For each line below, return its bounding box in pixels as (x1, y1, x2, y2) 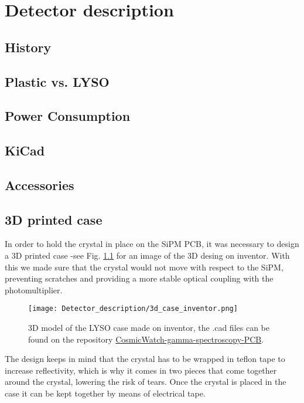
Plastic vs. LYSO (5, 72, 110, 90)
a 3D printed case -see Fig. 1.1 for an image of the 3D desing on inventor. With (5, 249, 290, 262)
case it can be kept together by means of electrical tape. (5, 387, 206, 399)
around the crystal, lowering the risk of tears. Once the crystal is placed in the (5, 375, 286, 388)
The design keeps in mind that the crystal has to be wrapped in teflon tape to (5, 353, 285, 365)
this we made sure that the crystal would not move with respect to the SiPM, (5, 260, 283, 273)
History (5, 38, 52, 56)
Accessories (5, 175, 74, 194)
